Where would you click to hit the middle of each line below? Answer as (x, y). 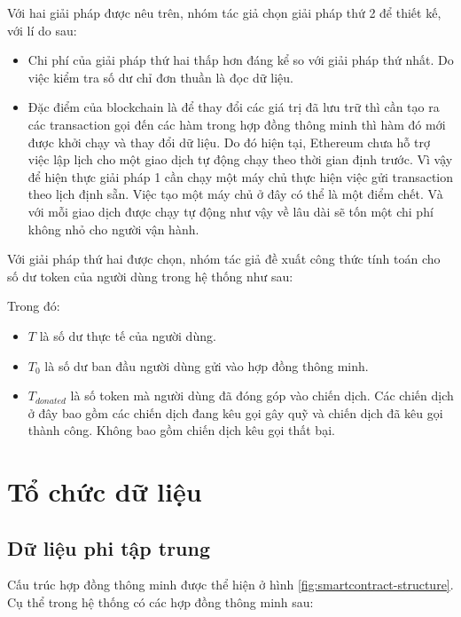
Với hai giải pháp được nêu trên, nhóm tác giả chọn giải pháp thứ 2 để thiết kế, (224, 12)
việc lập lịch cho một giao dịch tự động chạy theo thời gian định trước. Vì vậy (240, 159)
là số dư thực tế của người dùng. (128, 335)
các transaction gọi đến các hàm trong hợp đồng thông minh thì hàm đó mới (237, 124)
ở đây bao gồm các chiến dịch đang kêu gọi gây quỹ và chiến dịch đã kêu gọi (235, 412)
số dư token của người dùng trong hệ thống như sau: (150, 276)
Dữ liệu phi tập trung (109, 547)
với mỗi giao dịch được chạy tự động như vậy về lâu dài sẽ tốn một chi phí (230, 211)
